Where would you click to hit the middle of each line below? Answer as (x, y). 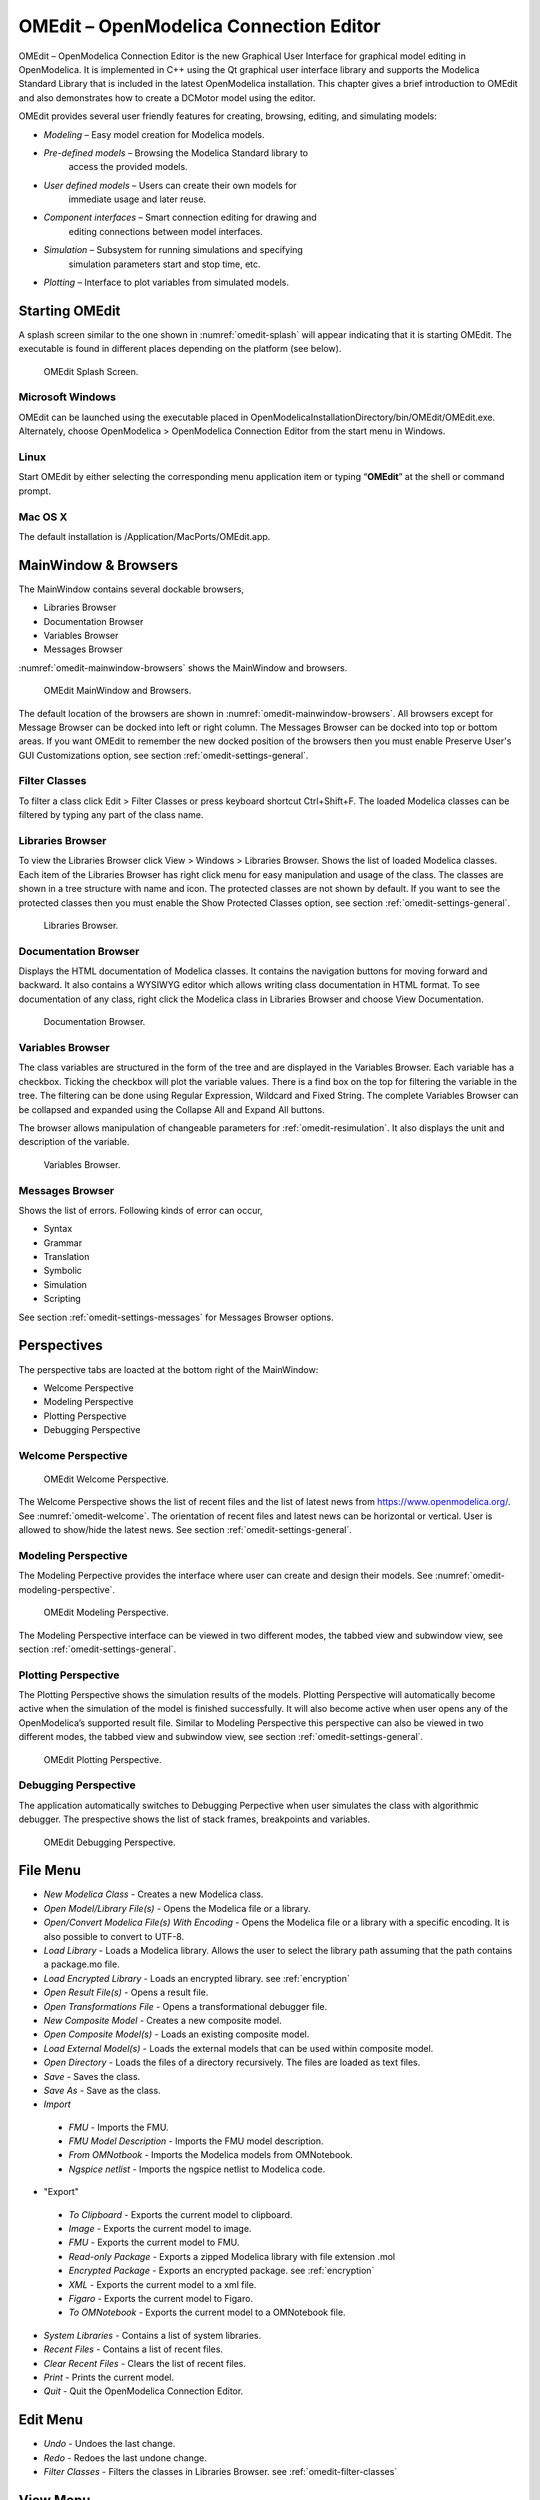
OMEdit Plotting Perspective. (102, 1759)
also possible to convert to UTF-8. (114, 1936)
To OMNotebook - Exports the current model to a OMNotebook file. (207, 2312)
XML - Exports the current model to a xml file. (162, 2284)
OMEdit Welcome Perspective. (106, 1479)
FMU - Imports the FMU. (118, 2127)
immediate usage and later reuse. (137, 199)
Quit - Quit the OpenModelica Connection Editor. (143, 2391)
